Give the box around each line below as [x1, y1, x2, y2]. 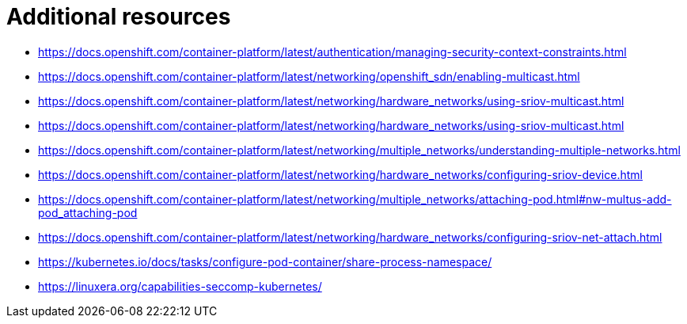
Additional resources [6, 3, 231, 30]
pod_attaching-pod [38, 205, 138, 219]
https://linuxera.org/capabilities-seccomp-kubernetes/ [38, 279, 322, 293]
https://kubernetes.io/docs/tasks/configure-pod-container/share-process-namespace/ [38, 254, 492, 269]
